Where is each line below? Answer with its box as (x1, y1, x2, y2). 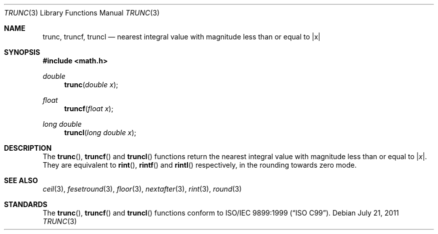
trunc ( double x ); (64, 80, 118, 89)
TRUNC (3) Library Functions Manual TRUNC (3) (4, 8, 160, 17)
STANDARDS (4, 200, 47, 209)
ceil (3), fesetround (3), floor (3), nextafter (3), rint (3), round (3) (42, 185, 242, 193)
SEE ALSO (4, 176, 38, 185)
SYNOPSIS (4, 48, 40, 56)
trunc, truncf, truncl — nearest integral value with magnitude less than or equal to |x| (42, 32, 320, 41)
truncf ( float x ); (64, 104, 113, 113)
